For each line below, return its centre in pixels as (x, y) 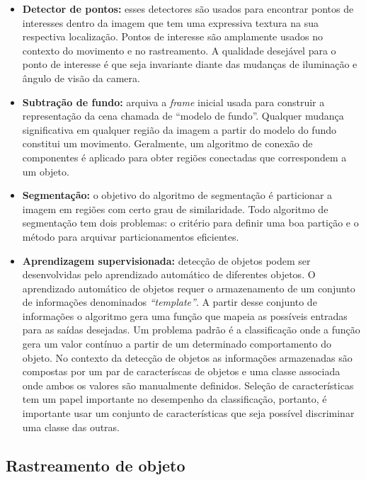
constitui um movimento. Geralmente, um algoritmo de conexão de (167, 143)
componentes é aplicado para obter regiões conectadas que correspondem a (184, 157)
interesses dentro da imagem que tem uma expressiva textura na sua (171, 22)
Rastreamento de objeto (96, 465)
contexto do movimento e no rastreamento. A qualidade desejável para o (179, 50)
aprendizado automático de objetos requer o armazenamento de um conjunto (189, 288)
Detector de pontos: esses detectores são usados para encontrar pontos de (188, 8)
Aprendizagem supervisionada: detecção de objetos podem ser (166, 260)
